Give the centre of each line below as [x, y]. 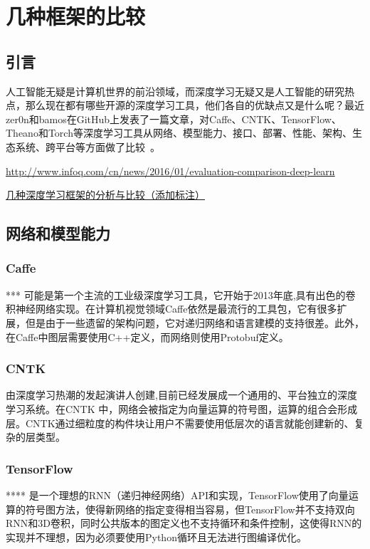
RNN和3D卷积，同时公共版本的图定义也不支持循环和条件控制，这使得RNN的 [184, 523]
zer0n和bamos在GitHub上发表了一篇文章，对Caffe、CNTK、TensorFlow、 [174, 119]
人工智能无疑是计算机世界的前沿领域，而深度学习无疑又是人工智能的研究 [175, 91]
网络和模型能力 [58, 233]
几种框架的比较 [76, 16]
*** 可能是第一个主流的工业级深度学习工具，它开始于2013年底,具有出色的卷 [181, 294]
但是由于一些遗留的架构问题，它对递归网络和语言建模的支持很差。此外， [195, 322]
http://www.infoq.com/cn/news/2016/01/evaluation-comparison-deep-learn [170, 171]
